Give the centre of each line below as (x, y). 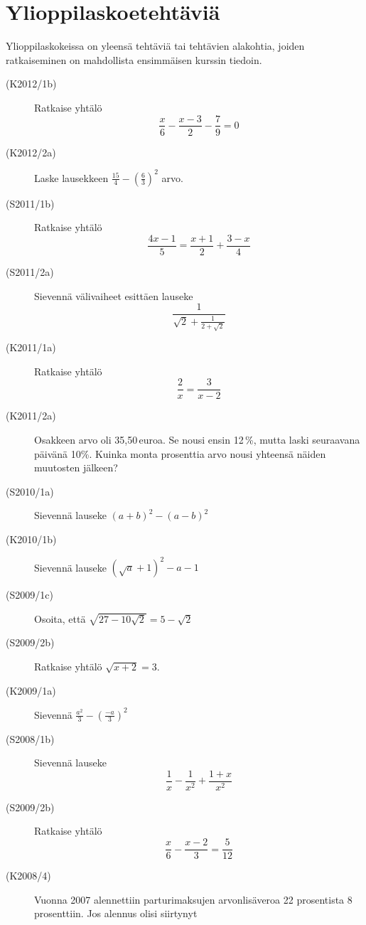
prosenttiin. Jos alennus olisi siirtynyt (116, 913)
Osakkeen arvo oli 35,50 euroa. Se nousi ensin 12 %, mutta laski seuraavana (197, 440)
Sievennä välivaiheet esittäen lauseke (114, 295)
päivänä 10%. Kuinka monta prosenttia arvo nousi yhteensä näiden (180, 453)
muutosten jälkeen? (76, 467)
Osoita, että (60, 618)
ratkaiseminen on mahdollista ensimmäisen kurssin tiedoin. (134, 59)
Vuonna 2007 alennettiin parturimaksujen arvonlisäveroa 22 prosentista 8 (193, 899)
